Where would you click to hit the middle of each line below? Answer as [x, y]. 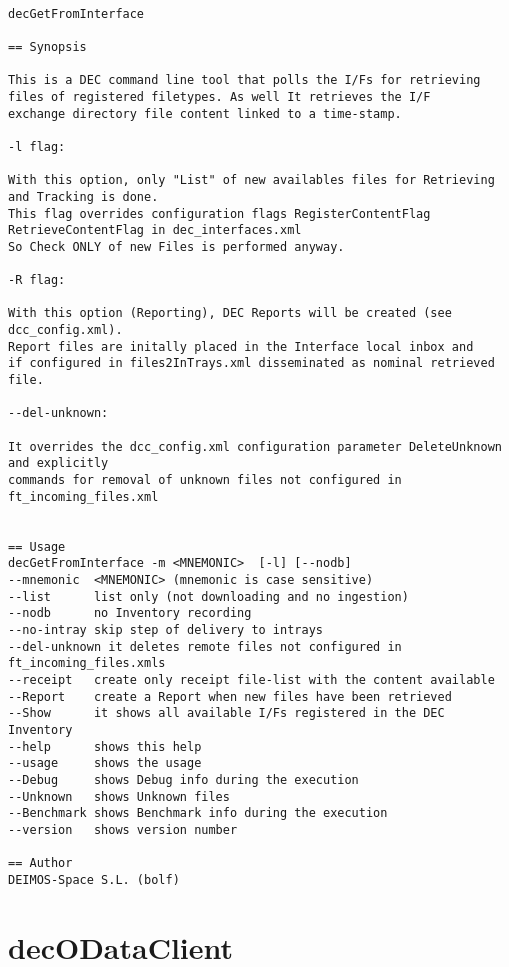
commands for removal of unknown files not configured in [205, 480]
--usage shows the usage [105, 763]
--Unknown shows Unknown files [119, 796]
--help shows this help [105, 746]
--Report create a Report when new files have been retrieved [230, 696]
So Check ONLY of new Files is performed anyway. [176, 246]
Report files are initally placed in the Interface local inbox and [241, 346]
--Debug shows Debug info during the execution [183, 779]
